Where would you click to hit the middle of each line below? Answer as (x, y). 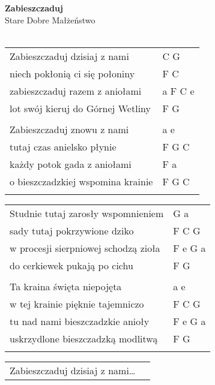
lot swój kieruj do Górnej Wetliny (80, 108)
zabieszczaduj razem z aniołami (76, 91)
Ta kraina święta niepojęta (66, 286)
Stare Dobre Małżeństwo (50, 19)
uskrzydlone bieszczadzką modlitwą (84, 338)
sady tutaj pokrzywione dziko (72, 230)
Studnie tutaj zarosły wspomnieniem (87, 213)
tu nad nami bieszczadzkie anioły (80, 321)
